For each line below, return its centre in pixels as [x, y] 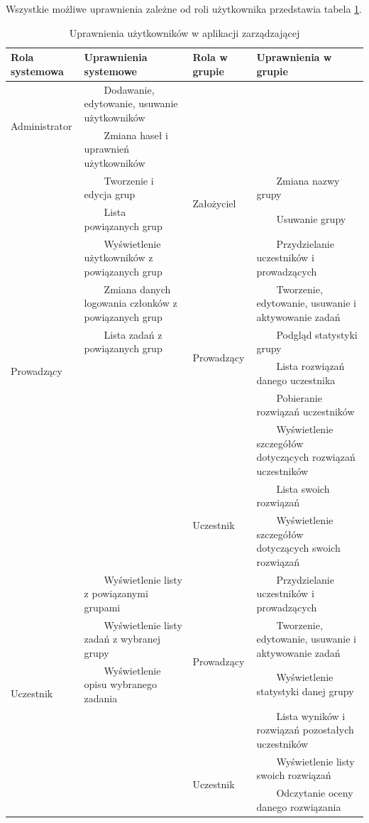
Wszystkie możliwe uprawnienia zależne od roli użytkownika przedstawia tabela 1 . [184, 9]
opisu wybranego [120, 684]
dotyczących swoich [298, 548]
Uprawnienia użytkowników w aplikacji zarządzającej [184, 32]
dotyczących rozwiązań [306, 457]
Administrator [42, 126]
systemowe [111, 71]
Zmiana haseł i [136, 135]
